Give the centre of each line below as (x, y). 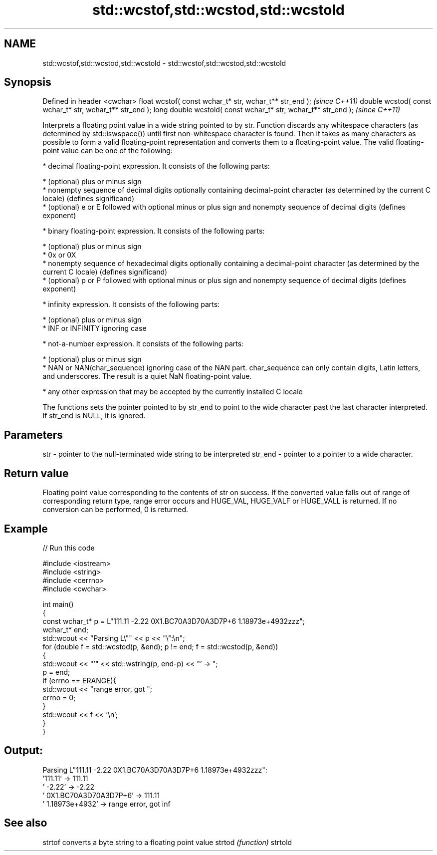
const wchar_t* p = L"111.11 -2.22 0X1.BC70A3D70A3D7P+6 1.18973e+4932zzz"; (174, 621)
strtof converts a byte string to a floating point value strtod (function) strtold (167, 842)
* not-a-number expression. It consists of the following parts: (143, 344)
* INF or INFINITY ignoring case (95, 328)
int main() (58, 604)
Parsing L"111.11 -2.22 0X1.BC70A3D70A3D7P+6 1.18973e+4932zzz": (155, 770)
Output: (23, 751)
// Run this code (69, 548)
